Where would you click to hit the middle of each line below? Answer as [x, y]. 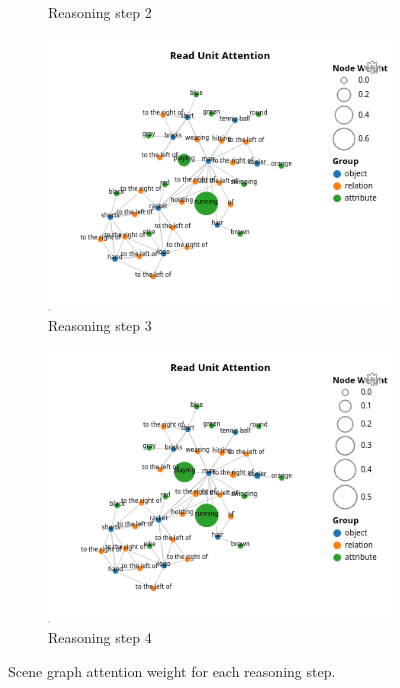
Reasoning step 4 [100, 636]
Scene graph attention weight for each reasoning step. [172, 670]
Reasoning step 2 [100, 12]
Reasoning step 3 [100, 324]
